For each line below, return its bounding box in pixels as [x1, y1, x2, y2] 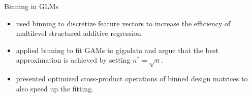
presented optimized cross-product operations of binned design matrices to [16, 73, 248, 84]
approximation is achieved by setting [16, 55, 131, 65]
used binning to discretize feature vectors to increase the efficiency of [16, 18, 231, 28]
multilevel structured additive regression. [16, 28, 143, 38]
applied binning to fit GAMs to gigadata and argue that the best [16, 44, 218, 55]
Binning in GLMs [4, 1, 59, 11]
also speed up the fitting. [16, 83, 94, 93]
